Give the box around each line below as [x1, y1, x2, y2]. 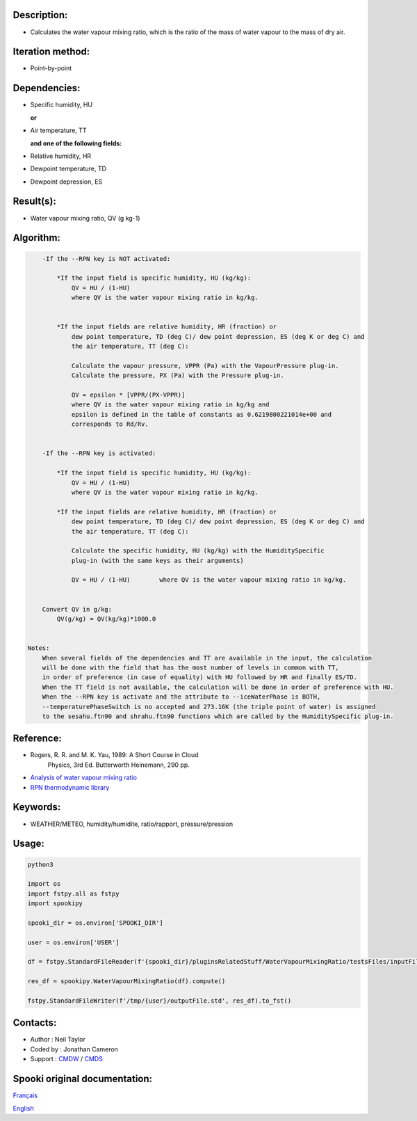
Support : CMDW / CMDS [30, 1055, 104, 1063]
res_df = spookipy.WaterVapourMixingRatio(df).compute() [27, 978, 226, 985]
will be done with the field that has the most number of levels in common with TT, [42, 663, 340, 671]
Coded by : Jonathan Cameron [30, 1044, 118, 1054]
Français [13, 1091, 38, 1099]
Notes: [27, 644, 50, 652]
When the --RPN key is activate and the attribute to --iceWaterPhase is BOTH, [42, 693, 321, 701]
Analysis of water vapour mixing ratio [30, 773, 137, 782]
